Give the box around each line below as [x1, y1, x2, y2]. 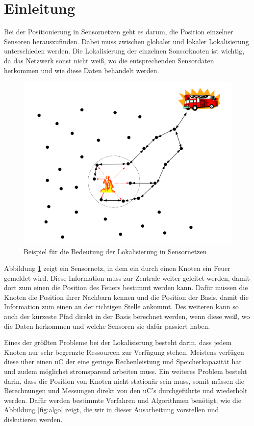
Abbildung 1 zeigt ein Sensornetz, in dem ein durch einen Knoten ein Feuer [4, 263, 230, 273]
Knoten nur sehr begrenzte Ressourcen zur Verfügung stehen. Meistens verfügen [4, 346, 244, 357]
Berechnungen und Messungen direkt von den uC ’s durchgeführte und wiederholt [4, 385, 248, 396]
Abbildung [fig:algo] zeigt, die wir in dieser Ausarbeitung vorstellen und [4, 404, 219, 415]
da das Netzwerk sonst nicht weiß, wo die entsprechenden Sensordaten [4, 55, 214, 65]
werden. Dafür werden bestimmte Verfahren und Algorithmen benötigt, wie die [4, 395, 241, 405]
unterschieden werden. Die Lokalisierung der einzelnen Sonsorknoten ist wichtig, [4, 46, 245, 56]
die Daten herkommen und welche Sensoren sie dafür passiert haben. [4, 320, 210, 331]
